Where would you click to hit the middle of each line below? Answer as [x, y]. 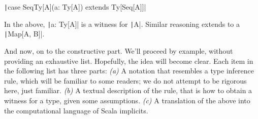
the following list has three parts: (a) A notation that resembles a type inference [129, 71]
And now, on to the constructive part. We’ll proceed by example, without [119, 50]
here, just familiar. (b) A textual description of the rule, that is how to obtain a [128, 90]
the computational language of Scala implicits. [76, 110]
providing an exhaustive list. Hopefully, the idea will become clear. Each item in [129, 61]
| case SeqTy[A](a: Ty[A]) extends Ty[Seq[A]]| [75, 7]
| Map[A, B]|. [24, 34]
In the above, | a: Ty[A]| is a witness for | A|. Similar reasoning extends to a [122, 24]
